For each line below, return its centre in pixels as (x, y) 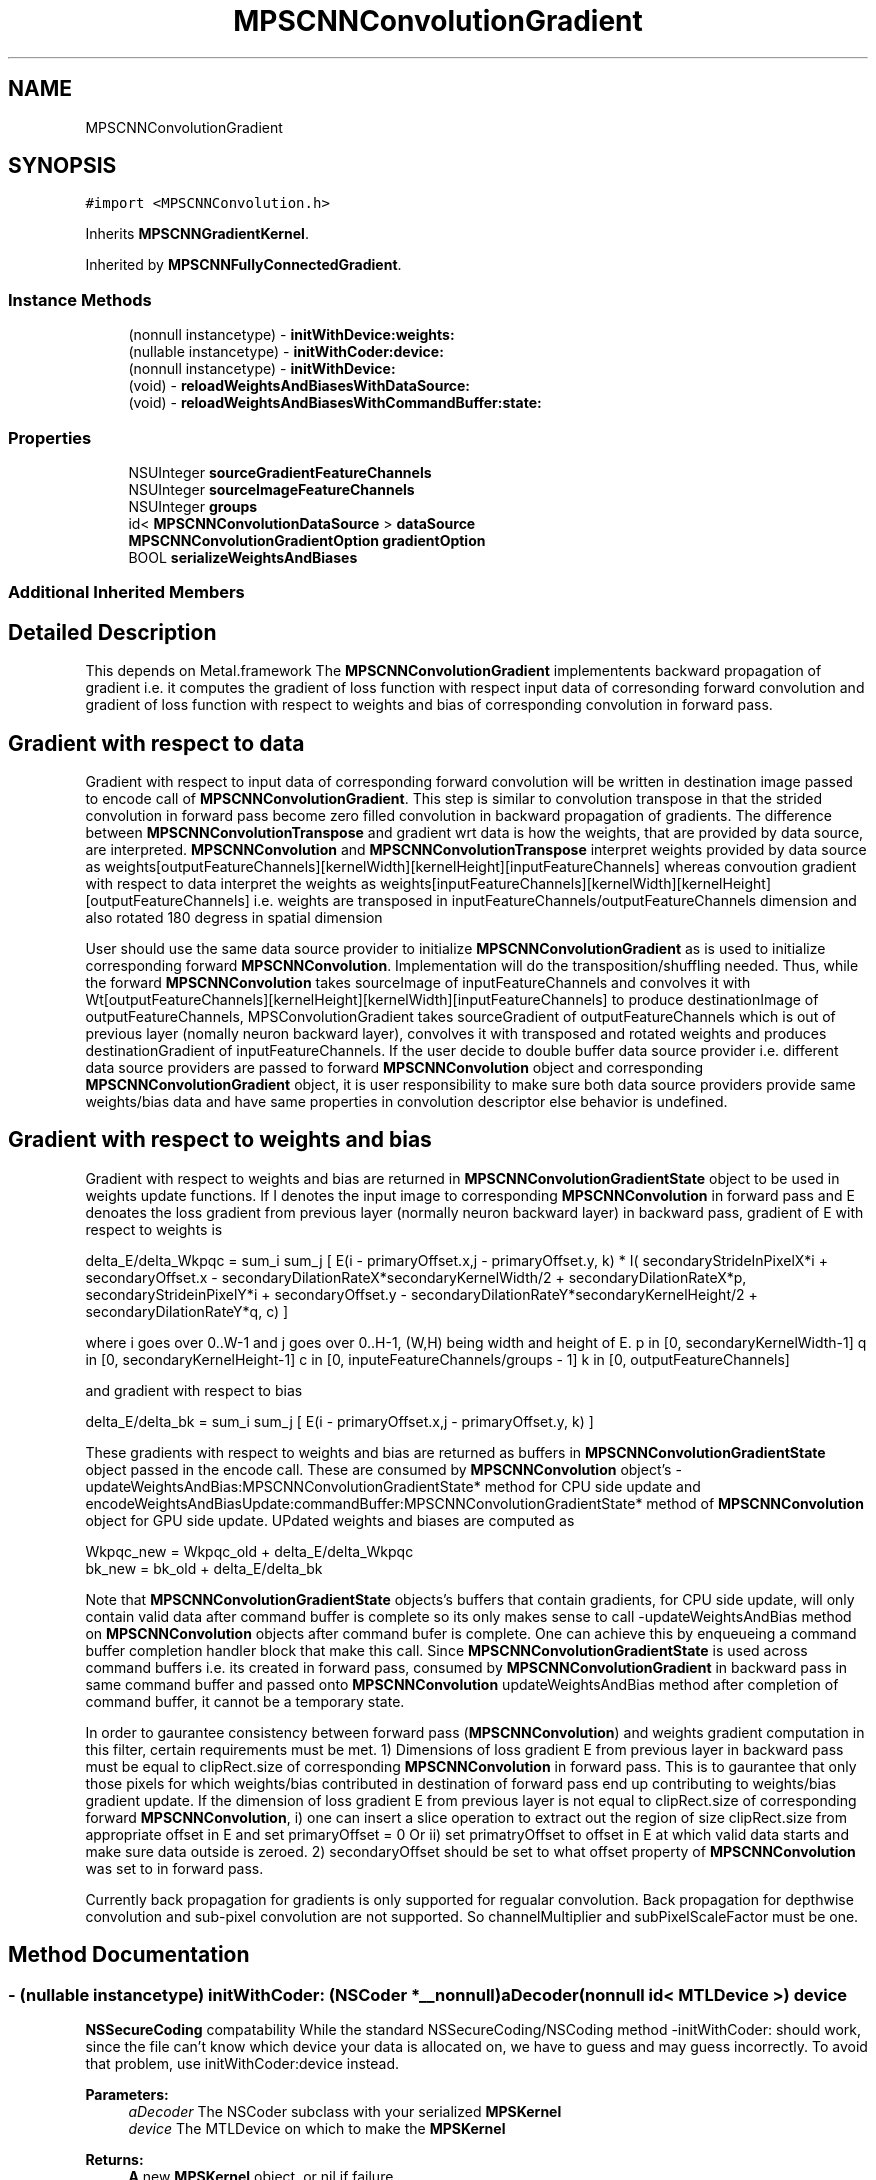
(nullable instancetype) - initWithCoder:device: (286, 352)
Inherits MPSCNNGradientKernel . (197, 234)
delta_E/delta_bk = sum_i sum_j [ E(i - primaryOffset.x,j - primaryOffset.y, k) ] (339, 1421)
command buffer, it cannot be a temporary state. (245, 1701)
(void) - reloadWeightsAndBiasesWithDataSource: (299, 386)
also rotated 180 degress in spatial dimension (234, 917)
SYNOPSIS (62, 166)
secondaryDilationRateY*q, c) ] (187, 1311)
